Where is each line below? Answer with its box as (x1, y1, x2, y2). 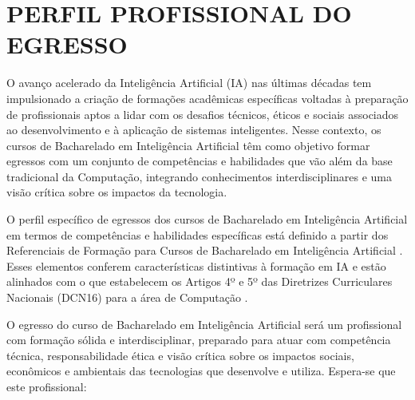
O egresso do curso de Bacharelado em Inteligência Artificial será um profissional (6, 315, 402, 332)
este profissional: (6, 378, 87, 394)
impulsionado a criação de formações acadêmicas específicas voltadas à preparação (6, 89, 409, 106)
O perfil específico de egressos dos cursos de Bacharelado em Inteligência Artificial (6, 211, 408, 228)
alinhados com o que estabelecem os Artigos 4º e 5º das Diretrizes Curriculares (6, 273, 393, 290)
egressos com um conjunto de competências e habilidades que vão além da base (6, 152, 393, 169)
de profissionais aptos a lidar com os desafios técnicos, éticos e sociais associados (6, 105, 399, 122)
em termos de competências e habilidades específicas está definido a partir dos (6, 226, 389, 243)
